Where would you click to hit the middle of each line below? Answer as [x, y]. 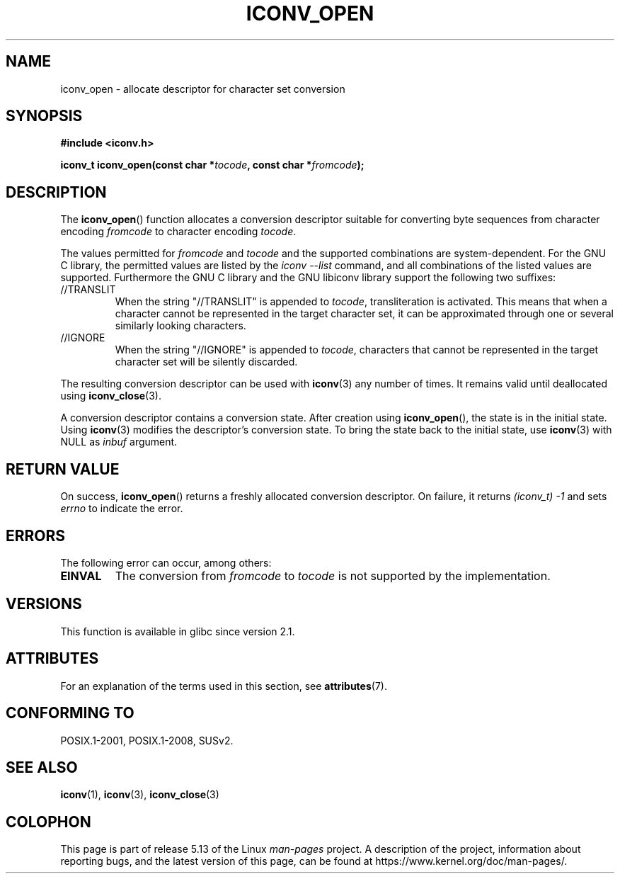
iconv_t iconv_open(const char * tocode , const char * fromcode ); [212, 165]
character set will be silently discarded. [206, 362]
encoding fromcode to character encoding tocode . [178, 232]
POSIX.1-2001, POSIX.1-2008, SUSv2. [147, 740]
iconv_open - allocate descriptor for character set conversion [203, 89]
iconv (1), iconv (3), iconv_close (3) [140, 795]
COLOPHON [48, 822]
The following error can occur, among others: [166, 562]
